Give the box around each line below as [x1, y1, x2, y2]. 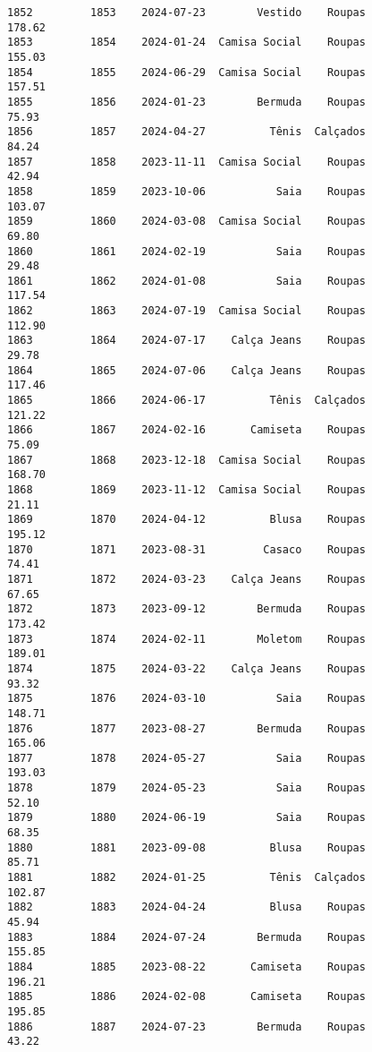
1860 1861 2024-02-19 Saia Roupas [7, 244, 366, 258]
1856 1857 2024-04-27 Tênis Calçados [7, 125, 366, 139]
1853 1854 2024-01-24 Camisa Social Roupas [7, 36, 366, 49]
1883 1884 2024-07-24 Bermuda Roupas [7, 930, 366, 944]
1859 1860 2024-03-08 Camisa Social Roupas [7, 215, 366, 228]
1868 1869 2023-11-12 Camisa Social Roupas [7, 483, 366, 496]
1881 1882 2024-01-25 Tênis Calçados [7, 871, 366, 885]
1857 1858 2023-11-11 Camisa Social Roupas [7, 155, 366, 168]
